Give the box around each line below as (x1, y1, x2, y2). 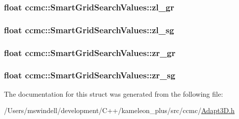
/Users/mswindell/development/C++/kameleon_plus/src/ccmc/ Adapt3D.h (4, 105, 235, 116)
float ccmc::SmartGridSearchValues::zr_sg (4, 69, 176, 81)
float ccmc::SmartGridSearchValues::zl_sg (4, 23, 174, 36)
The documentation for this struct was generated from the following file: (4, 88, 223, 99)
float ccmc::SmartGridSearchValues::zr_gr (4, 46, 176, 59)
